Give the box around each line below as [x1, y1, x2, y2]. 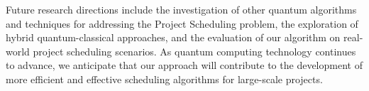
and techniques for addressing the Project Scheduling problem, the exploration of [6, 16, 358, 31]
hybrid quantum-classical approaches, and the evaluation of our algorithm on [6, 30, 341, 45]
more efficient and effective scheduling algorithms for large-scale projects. [6, 71, 323, 86]
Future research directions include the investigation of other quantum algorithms [6, 2, 357, 16]
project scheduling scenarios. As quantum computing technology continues [33, 43, 356, 58]
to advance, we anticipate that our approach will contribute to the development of [6, 58, 363, 73]
